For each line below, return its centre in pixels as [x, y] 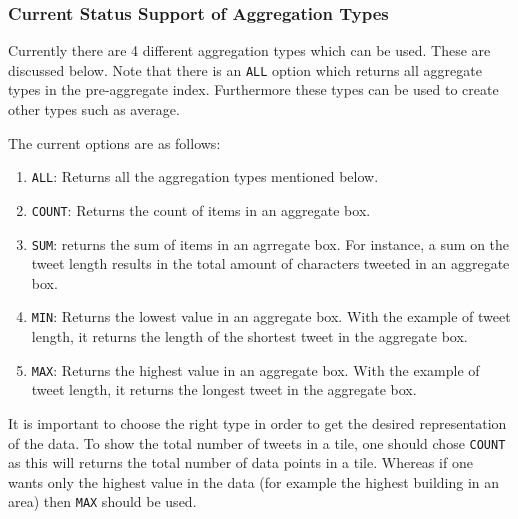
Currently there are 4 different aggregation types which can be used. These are [249, 50]
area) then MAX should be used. [102, 501]
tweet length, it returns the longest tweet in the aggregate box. [224, 389]
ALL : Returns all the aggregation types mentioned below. [205, 176]
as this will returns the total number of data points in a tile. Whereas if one [240, 462]
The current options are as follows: [114, 142]
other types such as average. [94, 109]
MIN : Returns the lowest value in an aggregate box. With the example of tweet [271, 316]
